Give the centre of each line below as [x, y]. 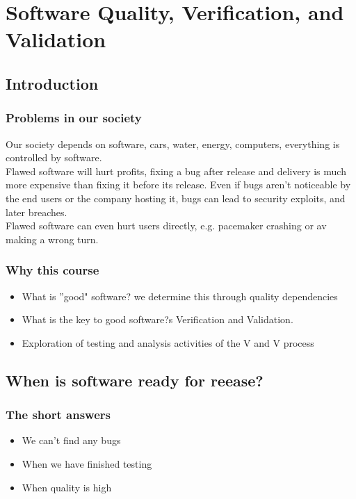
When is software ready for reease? [135, 380]
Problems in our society [74, 118]
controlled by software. [54, 157]
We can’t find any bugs [71, 440]
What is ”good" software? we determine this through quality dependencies [180, 296]
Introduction [52, 83]
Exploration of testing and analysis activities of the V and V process [168, 342]
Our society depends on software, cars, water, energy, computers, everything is [173, 144]
